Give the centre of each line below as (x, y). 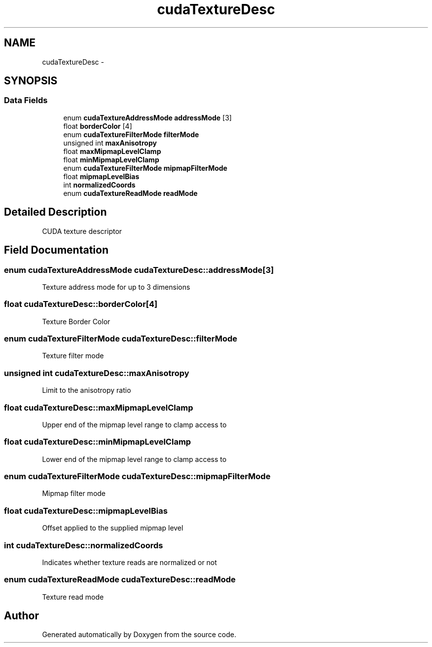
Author (21, 616)
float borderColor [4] (98, 126)
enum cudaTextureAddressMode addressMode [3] (147, 117)
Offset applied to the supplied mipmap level (113, 528)
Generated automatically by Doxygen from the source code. (139, 635)
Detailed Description (55, 212)
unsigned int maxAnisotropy (110, 143)
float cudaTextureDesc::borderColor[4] (81, 304)
